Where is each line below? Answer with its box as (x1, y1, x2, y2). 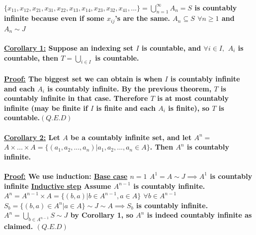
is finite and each (96, 102, 156, 113)
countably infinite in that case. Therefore (4, 93, 148, 103)
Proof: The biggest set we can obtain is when (4, 74, 163, 84)
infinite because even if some (4, 13, 104, 23)
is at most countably (157, 93, 229, 103)
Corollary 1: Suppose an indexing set (4, 43, 134, 53)
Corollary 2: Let (4, 132, 60, 142)
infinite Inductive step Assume (4, 180, 111, 191)
